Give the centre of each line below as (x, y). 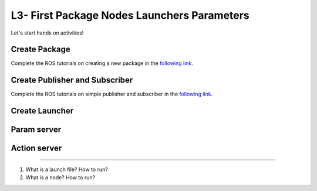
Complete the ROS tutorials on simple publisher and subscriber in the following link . (112, 94)
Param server (36, 130)
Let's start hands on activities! (47, 33)
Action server (36, 149)
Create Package (41, 50)
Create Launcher (42, 111)
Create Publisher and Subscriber (72, 80)
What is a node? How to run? (60, 178)
